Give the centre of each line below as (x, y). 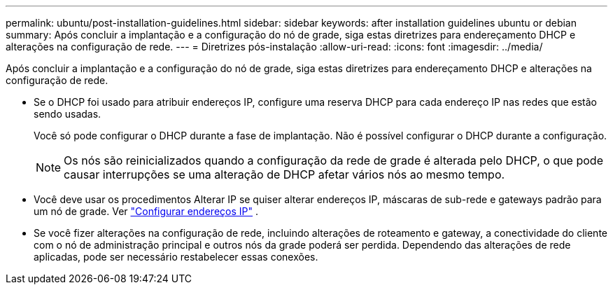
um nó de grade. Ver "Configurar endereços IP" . (146, 211)
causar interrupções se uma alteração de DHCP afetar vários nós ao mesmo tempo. (284, 174)
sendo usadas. (68, 114)
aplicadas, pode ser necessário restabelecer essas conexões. (176, 257)
